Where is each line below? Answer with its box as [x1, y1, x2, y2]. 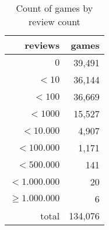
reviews [24, 38, 60, 52]
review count [28, 15, 80, 28]
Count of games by [16, 1, 93, 15]
